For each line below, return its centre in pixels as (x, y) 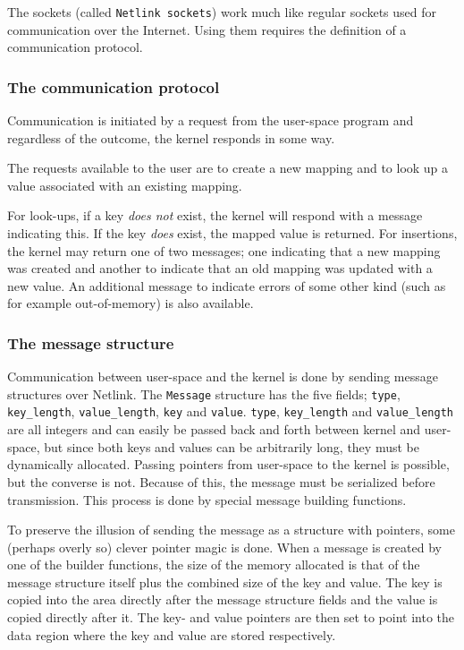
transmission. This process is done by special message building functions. (207, 499)
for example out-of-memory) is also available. (131, 303)
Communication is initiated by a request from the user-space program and (211, 120)
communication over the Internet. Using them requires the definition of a (207, 29)
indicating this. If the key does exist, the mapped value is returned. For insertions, (232, 233)
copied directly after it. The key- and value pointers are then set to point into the (231, 617)
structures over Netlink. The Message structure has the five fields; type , (204, 393)
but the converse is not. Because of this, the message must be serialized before (221, 481)
